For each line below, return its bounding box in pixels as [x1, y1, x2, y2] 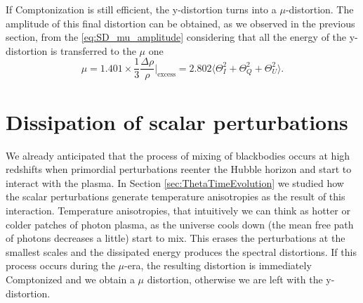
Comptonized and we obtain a [6, 271, 135, 286]
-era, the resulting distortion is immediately [124, 258, 312, 273]
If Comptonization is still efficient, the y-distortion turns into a [6, 2, 277, 16]
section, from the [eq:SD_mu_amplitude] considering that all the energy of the [6, 30, 347, 44]
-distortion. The [285, 2, 354, 16]
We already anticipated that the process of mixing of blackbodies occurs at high [6, 148, 350, 162]
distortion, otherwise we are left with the [147, 271, 323, 286]
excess [157, 70, 176, 78]
